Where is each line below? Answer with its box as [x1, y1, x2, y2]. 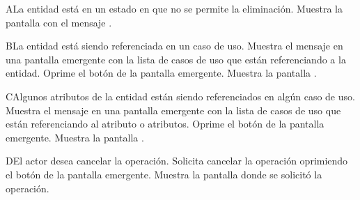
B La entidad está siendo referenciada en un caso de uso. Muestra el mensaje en [6, 38, 343, 53]
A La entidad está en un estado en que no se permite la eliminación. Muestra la [6, 1, 343, 15]
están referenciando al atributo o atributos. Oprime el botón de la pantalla [6, 116, 324, 131]
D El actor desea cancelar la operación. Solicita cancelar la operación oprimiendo [6, 153, 348, 168]
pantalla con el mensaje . [6, 15, 112, 29]
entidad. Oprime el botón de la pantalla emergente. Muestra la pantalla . [6, 66, 317, 80]
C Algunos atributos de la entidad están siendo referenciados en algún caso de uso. [6, 89, 355, 103]
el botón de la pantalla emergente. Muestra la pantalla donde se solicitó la [6, 167, 322, 181]
